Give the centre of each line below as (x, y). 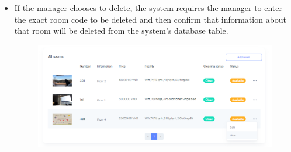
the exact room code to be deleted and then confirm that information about (150, 19)
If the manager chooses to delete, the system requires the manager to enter (148, 8)
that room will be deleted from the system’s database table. (121, 31)
